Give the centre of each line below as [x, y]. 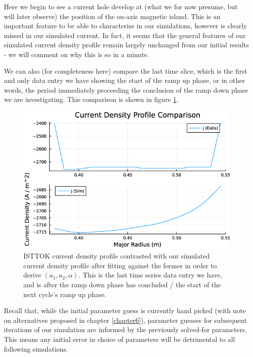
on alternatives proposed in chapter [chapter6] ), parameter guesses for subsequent [126, 320]
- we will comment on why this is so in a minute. [77, 54]
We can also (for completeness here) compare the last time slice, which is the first [126, 70]
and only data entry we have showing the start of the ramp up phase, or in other [125, 80]
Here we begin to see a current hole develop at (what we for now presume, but [121, 6]
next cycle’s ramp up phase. [65, 294]
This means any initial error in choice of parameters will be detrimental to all [119, 339]
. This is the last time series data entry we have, [150, 275]
